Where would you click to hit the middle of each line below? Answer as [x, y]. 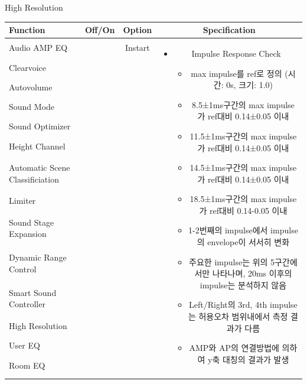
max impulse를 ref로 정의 [236, 73]
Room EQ [27, 365]
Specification [229, 30]
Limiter [22, 201]
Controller [27, 304]
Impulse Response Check [236, 53]
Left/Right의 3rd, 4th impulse [243, 305]
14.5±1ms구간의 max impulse [243, 167]
